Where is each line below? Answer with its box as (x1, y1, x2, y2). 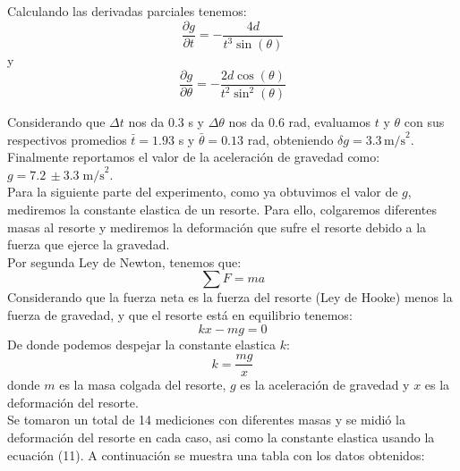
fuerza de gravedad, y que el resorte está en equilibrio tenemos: (7, 305, 353, 324)
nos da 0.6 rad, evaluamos (228, 113, 371, 130)
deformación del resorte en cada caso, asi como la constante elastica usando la (7, 427, 435, 446)
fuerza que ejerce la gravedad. (7, 235, 170, 254)
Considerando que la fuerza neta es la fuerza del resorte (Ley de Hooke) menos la (7, 288, 453, 307)
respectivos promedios (7, 130, 127, 148)
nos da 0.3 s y (128, 113, 205, 130)
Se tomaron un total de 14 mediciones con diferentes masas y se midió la (7, 410, 405, 429)
